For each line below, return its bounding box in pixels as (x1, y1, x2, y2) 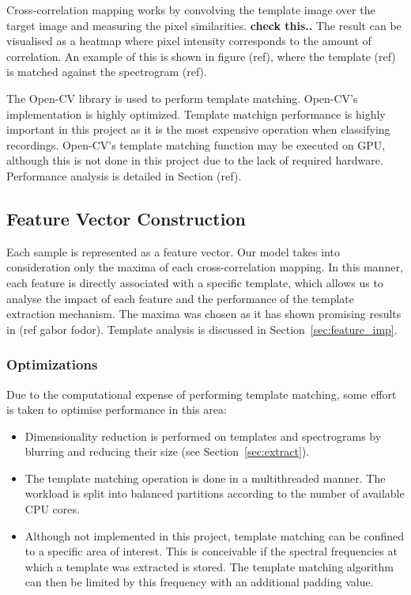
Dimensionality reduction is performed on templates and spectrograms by (25, 427, 382, 444)
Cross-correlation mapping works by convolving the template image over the (6, 2, 375, 17)
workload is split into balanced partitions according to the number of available (25, 485, 405, 502)
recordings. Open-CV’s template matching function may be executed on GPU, (6, 136, 386, 153)
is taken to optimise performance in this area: (6, 401, 227, 418)
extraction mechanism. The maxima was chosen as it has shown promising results (6, 305, 402, 322)
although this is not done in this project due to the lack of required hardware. (6, 152, 383, 169)
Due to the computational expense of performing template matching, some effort (6, 385, 397, 402)
